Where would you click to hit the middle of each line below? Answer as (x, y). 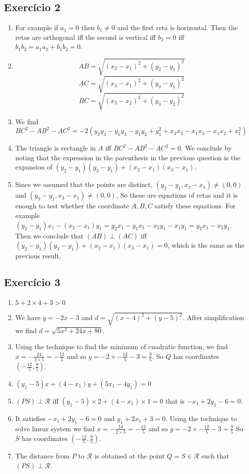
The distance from (42, 456)
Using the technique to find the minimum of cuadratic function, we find (122, 347)
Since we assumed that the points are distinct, (84, 184)
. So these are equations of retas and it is (177, 195)
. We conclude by (206, 148)
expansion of (34, 167)
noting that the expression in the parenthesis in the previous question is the (128, 157)
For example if (37, 27)
